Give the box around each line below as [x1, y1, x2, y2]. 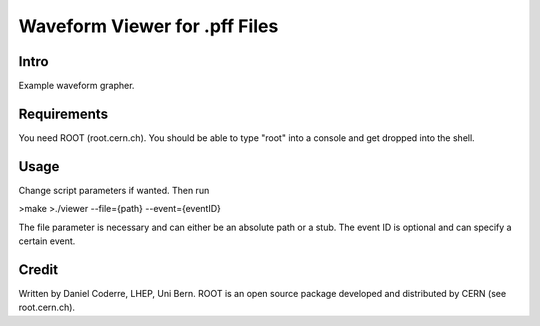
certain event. [18, 235, 76, 247]
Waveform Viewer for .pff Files [18, 15, 279, 37]
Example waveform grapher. [18, 80, 135, 92]
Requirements [18, 105, 109, 122]
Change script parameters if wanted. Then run [18, 184, 210, 196]
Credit [18, 261, 59, 278]
